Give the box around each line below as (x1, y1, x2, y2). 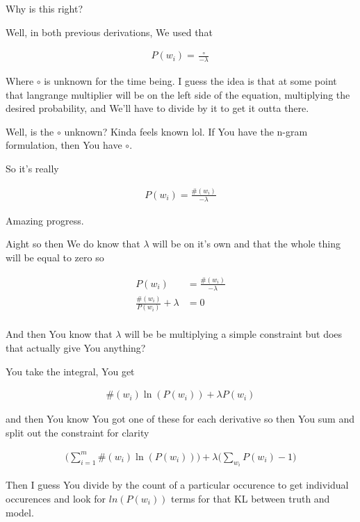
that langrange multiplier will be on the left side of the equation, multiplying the (6, 87, 350, 101)
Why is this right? (6, 1, 83, 15)
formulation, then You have (6, 138, 122, 152)
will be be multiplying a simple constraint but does (124, 327, 343, 341)
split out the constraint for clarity (6, 425, 149, 439)
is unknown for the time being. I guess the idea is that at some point (44, 74, 337, 88)
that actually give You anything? (6, 341, 146, 355)
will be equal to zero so (6, 250, 104, 264)
